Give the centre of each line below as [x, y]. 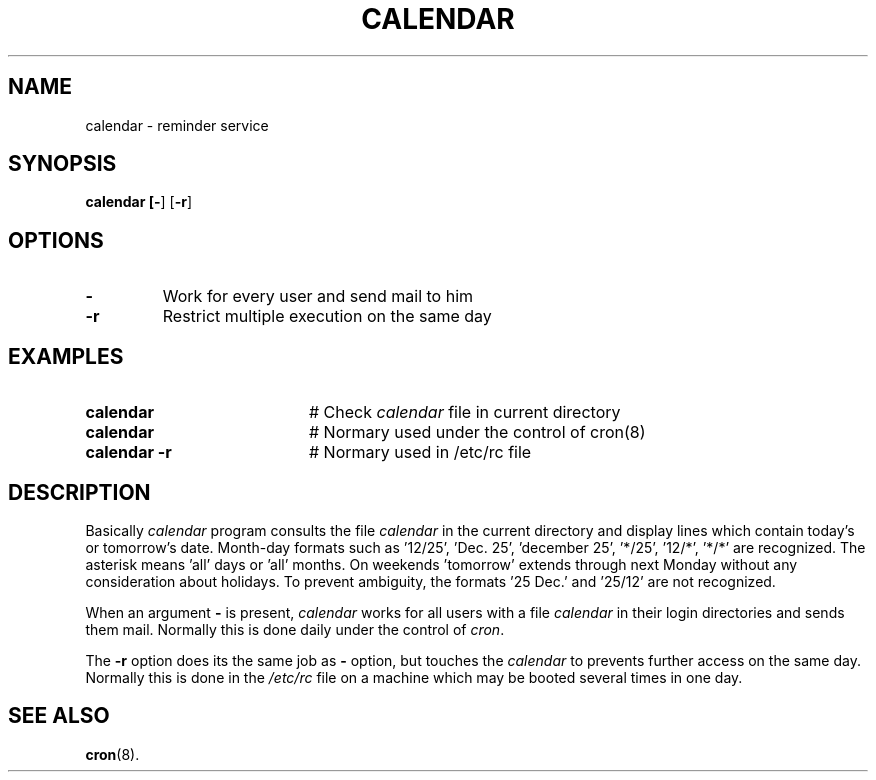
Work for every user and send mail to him [318, 296]
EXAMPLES [66, 356]
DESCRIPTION [79, 492]
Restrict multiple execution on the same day [327, 316]
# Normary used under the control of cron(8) [477, 432]
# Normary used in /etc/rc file [420, 452]
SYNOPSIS [62, 164]
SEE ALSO [59, 716]
